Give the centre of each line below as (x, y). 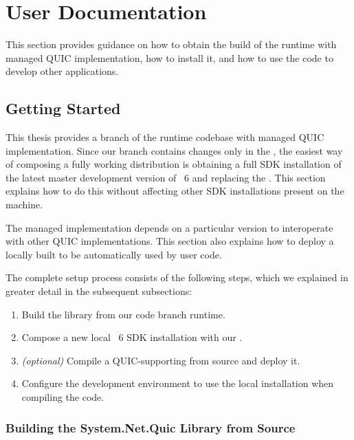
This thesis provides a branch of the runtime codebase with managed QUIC (165, 137)
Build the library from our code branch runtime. (123, 314)
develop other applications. (62, 71)
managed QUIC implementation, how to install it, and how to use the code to (169, 57)
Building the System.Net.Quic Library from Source (151, 427)
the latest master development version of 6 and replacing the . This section (166, 177)
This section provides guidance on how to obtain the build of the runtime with (171, 44)
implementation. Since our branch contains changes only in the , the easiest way (174, 150)
